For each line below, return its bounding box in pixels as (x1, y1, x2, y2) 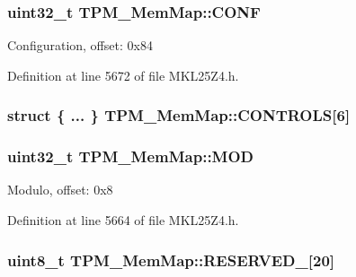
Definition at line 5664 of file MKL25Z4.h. (7, 211, 239, 229)
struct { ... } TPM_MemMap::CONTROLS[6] (7, 104, 351, 126)
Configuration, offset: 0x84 (7, 36, 153, 55)
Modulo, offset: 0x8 (7, 180, 113, 199)
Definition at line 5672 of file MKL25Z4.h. (7, 65, 239, 84)
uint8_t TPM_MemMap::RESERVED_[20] (7, 248, 335, 271)
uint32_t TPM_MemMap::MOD (7, 145, 254, 168)
